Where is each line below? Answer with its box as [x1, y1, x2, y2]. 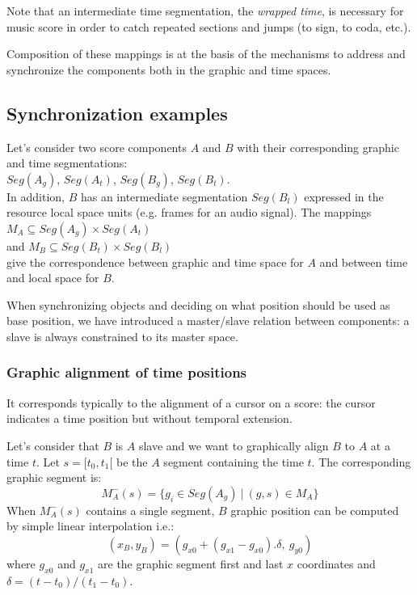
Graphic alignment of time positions [6, 362, 247, 382]
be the [116, 453, 148, 470]
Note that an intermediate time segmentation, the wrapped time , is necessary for [6, 2, 404, 19]
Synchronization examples [6, 100, 228, 125]
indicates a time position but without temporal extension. [6, 410, 293, 427]
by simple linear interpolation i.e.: [6, 517, 175, 534]
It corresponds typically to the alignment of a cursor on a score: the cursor [6, 394, 376, 411]
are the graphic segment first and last [98, 555, 284, 572]
